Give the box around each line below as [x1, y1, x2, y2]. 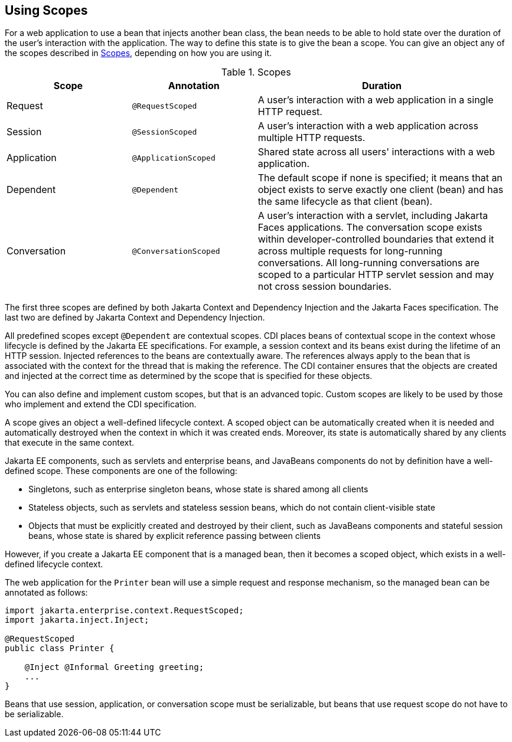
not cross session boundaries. [257, 280, 392, 293]
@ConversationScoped [132, 246, 220, 256]
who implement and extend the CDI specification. [5, 399, 197, 410]
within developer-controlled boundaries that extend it [257, 233, 494, 246]
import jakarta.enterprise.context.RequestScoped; [5, 606, 244, 616]
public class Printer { [5, 643, 115, 653]
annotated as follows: [5, 587, 88, 598]
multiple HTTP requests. [257, 132, 366, 144]
